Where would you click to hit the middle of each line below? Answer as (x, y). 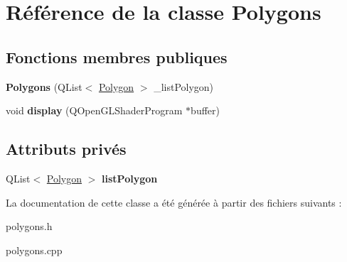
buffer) (205, 110)
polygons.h (29, 226)
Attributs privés (66, 149)
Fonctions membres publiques (117, 56)
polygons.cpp (34, 250)
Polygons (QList (44, 86)
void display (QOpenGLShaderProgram (94, 110)
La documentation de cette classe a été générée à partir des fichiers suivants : (174, 202)
